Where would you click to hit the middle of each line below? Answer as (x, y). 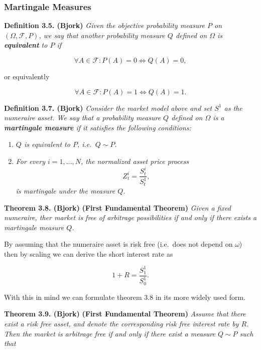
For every (30, 161)
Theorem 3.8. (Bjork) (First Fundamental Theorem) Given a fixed (117, 207)
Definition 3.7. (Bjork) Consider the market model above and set (108, 108)
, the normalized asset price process (135, 161)
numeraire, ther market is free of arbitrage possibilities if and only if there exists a (130, 217)
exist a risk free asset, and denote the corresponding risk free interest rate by (121, 324)
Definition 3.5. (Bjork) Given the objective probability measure (105, 25)
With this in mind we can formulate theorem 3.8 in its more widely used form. (125, 297)
